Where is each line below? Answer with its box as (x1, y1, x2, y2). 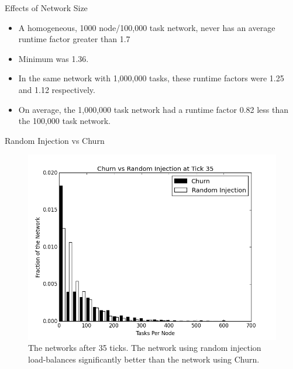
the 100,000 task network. (18, 115, 111, 127)
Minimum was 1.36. (18, 52, 89, 64)
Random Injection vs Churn (5, 134, 105, 146)
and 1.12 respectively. (18, 83, 95, 95)
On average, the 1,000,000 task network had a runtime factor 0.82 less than (18, 103, 288, 115)
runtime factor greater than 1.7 (18, 33, 130, 45)
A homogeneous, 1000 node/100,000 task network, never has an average (18, 21, 275, 33)
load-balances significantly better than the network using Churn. (28, 353, 260, 365)
